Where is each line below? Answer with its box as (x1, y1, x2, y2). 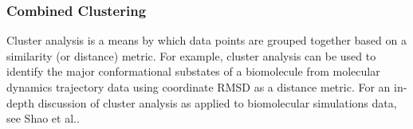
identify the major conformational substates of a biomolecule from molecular (6, 63, 380, 80)
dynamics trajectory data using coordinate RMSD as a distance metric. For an (6, 79, 391, 95)
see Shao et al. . (6, 110, 80, 127)
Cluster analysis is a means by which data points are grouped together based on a (6, 32, 407, 49)
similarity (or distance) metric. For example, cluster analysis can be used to (6, 47, 376, 64)
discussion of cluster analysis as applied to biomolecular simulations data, (37, 94, 397, 111)
